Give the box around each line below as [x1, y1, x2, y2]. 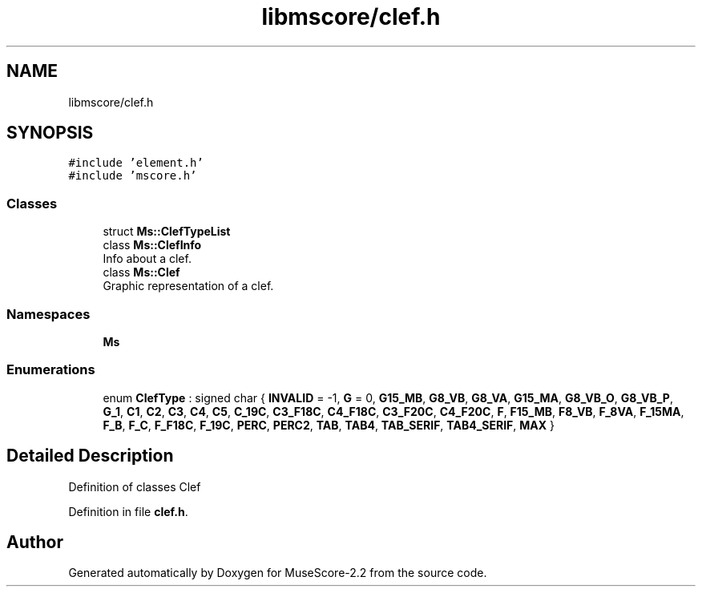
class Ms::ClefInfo [103, 238, 202, 252]
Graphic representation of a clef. [103, 279, 274, 293]
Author [6, 531, 63, 552]
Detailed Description [6, 446, 174, 466]
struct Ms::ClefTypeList [103, 224, 231, 239]
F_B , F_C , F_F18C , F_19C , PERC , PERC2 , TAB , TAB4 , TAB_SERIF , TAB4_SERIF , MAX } [103, 418, 555, 432]
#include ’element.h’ [68, 156, 204, 170]
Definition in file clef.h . [68, 504, 188, 518]
